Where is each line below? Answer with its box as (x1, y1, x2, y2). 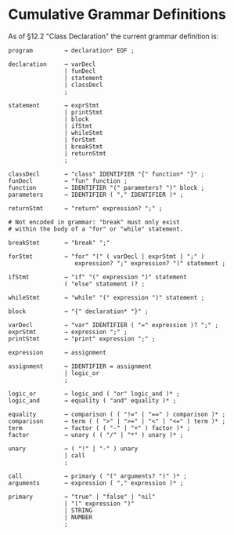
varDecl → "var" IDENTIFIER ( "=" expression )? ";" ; (8, 321, 219, 329)
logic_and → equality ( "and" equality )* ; (8, 396, 177, 405)
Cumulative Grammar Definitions (8, 5, 227, 24)
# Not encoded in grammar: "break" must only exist (8, 218, 180, 226)
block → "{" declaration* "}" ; (8, 308, 149, 315)
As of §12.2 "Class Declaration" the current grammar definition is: (8, 31, 219, 41)
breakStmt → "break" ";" (8, 238, 110, 246)
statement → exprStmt (8, 101, 100, 109)
